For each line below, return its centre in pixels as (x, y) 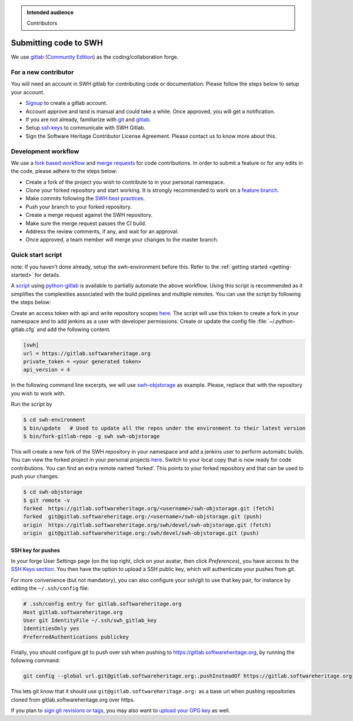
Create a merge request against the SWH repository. (89, 215)
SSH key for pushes (35, 550)
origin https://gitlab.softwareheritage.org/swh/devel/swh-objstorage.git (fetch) (147, 525)
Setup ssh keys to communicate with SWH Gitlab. (86, 128)
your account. (28, 92)
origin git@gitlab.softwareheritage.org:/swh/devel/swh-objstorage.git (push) (141, 533)
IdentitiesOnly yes (51, 629)
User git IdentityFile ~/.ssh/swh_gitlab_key (90, 621)
